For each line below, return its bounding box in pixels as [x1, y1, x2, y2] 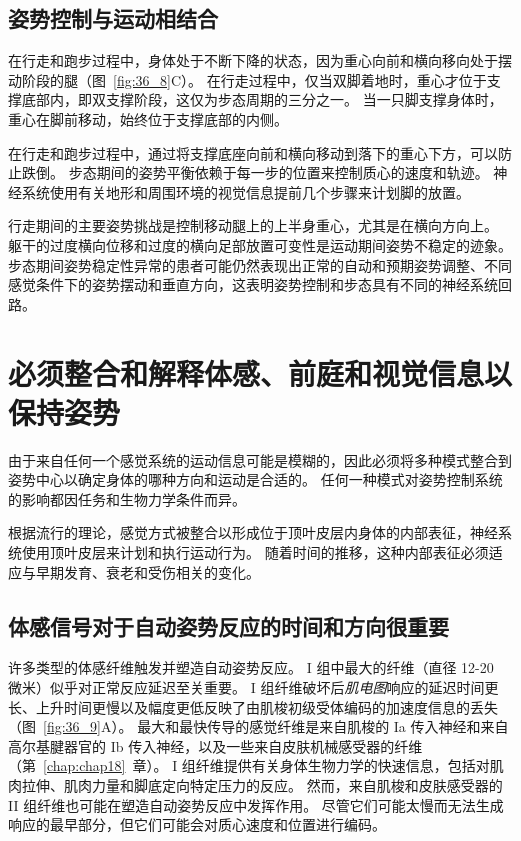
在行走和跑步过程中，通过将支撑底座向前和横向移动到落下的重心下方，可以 [8, 142, 498, 163]
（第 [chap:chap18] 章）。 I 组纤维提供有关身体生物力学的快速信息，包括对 [8, 755, 490, 776]
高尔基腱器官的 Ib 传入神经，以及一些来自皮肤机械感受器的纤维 [8, 735, 423, 756]
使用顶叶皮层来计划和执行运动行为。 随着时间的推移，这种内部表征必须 [21, 542, 489, 563]
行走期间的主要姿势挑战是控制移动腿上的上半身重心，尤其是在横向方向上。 [8, 215, 498, 236]
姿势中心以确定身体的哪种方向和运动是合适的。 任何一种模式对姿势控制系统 [8, 469, 503, 490]
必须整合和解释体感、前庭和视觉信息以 [8, 352, 513, 393]
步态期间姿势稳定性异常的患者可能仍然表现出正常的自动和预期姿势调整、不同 [8, 254, 512, 275]
